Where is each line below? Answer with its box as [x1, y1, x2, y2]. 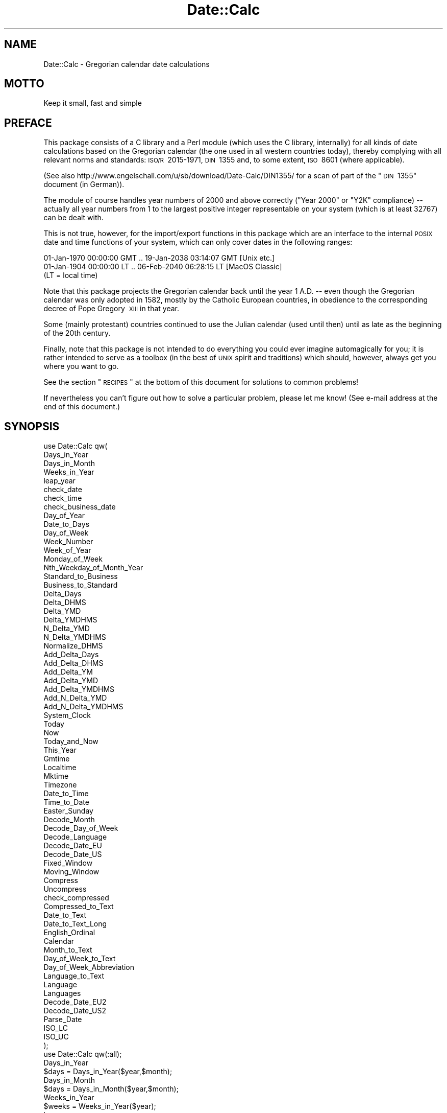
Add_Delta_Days [43, 650, 99, 659]
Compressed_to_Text [43, 902, 114, 911]
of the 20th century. [43, 329, 111, 338]
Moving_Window [43, 867, 100, 876]
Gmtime [43, 754, 70, 763]
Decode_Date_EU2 [43, 998, 107, 1007]
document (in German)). [43, 180, 125, 189]
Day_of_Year [43, 511, 85, 520]
